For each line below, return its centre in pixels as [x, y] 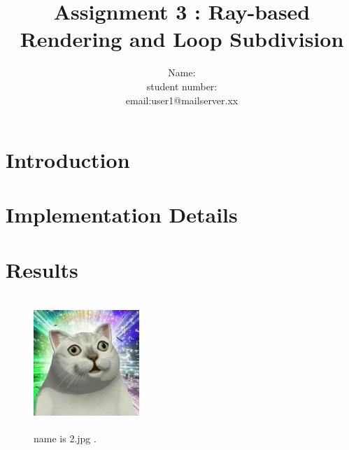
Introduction [68, 160]
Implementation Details [122, 215]
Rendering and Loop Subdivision [182, 39]
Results [42, 269]
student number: [182, 86]
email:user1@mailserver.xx [182, 100]
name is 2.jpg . [65, 438]
